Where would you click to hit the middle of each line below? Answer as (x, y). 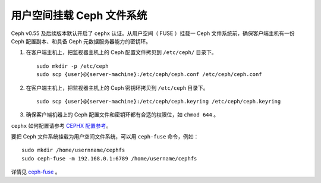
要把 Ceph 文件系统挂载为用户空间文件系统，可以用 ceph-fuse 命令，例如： (105, 137)
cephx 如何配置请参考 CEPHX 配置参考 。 (61, 125)
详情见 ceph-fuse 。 (36, 172)
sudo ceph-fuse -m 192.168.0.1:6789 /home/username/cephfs (109, 158)
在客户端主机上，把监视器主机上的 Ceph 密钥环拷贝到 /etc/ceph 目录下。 (117, 88)
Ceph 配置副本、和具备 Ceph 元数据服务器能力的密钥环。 (81, 41)
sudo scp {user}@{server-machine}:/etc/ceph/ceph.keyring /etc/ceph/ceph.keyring (159, 101)
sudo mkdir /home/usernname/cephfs (73, 150)
